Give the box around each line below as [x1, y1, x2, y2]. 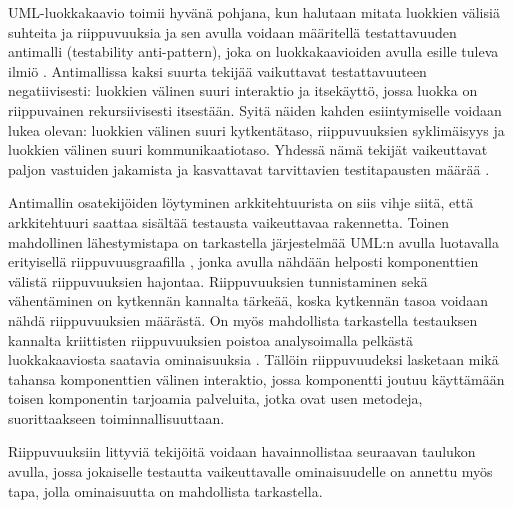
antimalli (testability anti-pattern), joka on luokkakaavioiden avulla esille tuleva [8, 41, 499, 62]
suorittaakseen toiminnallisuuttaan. [8, 407, 225, 428]
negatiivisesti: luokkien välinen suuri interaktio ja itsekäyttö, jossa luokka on [8, 80, 478, 101]
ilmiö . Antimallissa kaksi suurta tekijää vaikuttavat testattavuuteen [8, 60, 427, 81]
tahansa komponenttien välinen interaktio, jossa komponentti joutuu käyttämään [8, 368, 505, 389]
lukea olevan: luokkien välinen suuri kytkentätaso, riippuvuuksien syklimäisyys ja [8, 119, 505, 140]
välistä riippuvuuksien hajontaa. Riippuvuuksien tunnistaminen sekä [8, 270, 428, 291]
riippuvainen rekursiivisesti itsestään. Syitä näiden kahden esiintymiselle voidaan [8, 99, 502, 120]
